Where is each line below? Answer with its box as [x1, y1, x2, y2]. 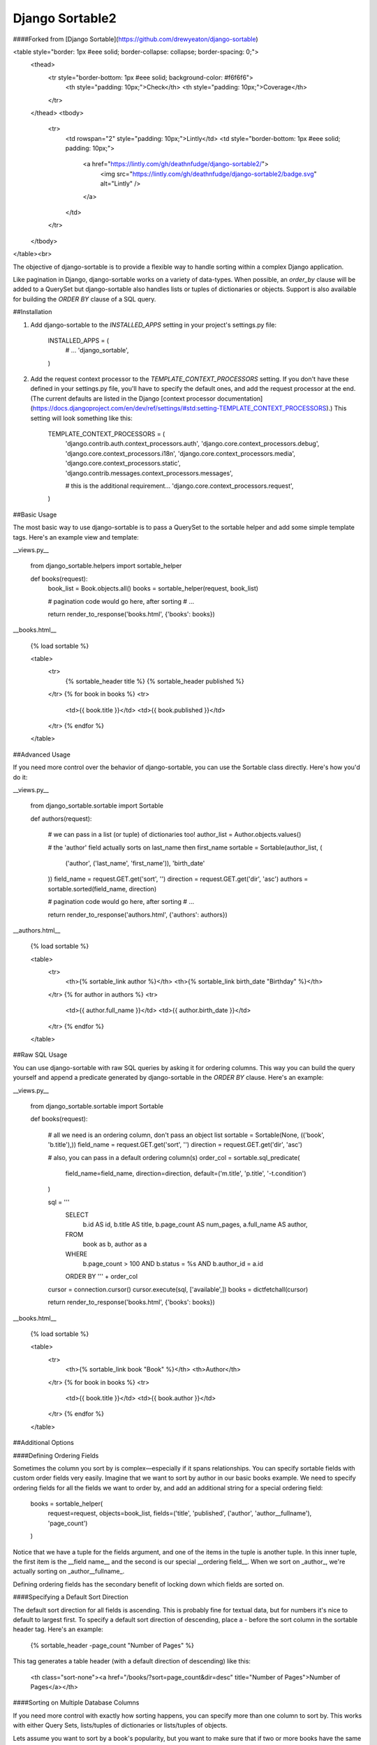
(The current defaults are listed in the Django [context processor [30, 394, 216, 403]
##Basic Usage [13, 510, 57, 519]
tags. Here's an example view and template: [13, 533, 139, 541]
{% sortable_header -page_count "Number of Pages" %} [30, 1641, 195, 1649]
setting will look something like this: [30, 414, 133, 422]
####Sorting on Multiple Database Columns [13, 1698, 140, 1707]
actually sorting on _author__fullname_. [13, 1567, 125, 1575]
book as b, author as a [82, 1240, 147, 1249]
